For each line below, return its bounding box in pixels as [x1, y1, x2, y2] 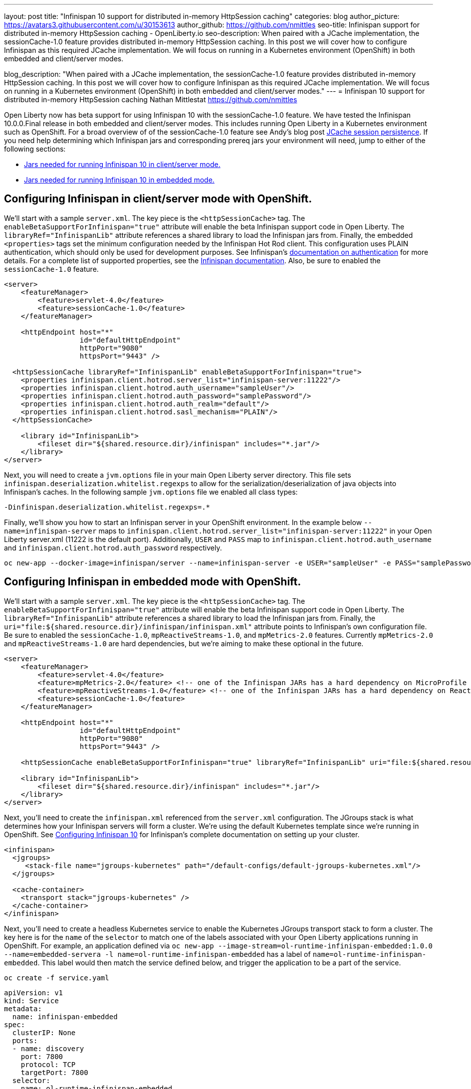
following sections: [4, 145, 66, 153]
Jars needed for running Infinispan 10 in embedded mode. [24, 176, 215, 184]
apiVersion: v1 [4, 988, 63, 997]
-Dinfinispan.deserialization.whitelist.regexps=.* [4, 503, 211, 511]
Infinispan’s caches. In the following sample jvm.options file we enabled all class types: [4, 487, 298, 496]
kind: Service [4, 996, 59, 1005]
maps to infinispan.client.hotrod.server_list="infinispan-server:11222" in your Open [98, 526, 432, 535]
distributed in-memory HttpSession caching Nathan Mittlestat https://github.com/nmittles [4, 95, 297, 104]
